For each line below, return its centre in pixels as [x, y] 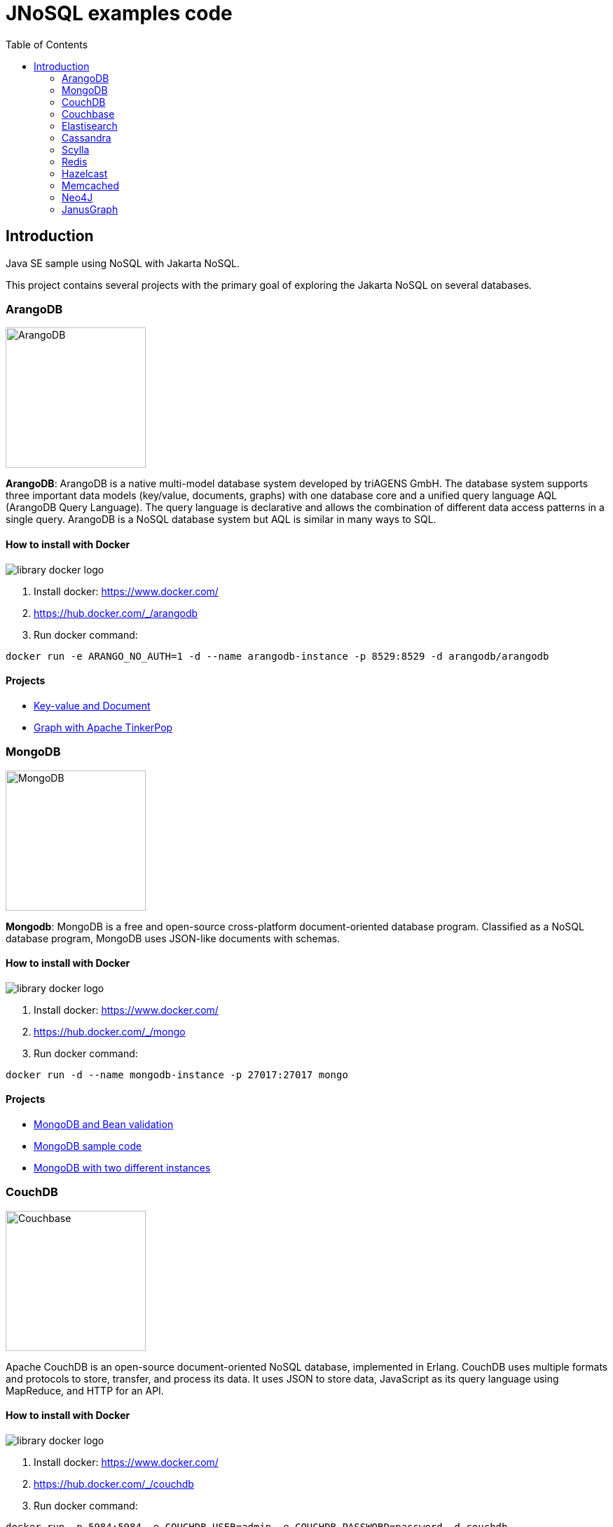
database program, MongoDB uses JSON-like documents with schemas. [173, 938]
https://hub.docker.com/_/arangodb [116, 613]
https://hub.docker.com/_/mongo [110, 1031]
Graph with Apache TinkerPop [103, 727]
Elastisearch [90, 125]
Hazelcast [85, 173]
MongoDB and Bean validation [104, 1124]
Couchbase [88, 114]
